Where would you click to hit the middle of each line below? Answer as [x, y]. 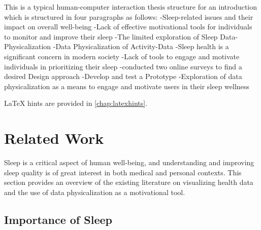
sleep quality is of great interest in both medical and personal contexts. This [123, 172]
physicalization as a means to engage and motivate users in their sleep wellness [127, 86]
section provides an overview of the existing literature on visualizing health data [129, 182]
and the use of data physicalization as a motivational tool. [95, 192]
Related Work [54, 138]
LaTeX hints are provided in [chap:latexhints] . [76, 103]
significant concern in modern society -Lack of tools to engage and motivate [122, 56]
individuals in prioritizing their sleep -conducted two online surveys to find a [123, 66]
